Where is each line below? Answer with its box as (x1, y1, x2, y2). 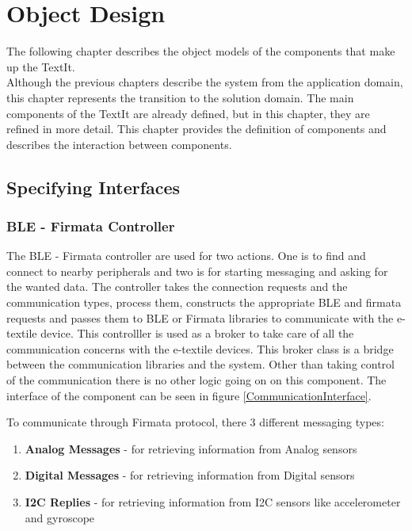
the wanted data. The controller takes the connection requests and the (6, 278, 348, 295)
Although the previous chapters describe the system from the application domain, (6, 74, 403, 90)
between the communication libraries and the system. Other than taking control (6, 356, 395, 372)
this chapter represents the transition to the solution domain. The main (6, 89, 354, 105)
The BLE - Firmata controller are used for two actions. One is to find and (6, 247, 366, 264)
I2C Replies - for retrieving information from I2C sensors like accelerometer (25, 494, 401, 510)
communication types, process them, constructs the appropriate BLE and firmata (6, 294, 402, 311)
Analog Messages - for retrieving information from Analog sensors (25, 440, 357, 457)
